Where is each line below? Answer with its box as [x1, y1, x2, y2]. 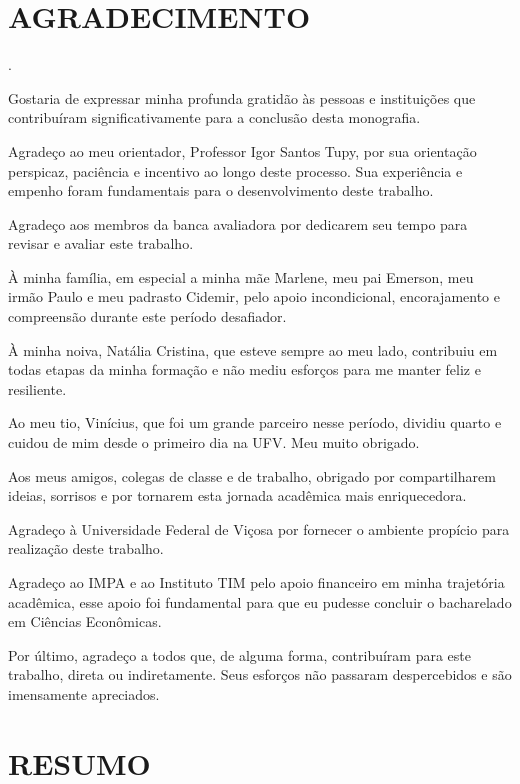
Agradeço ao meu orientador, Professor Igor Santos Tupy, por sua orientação [8, 140, 477, 161]
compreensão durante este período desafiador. [8, 306, 287, 327]
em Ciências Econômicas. [8, 611, 162, 632]
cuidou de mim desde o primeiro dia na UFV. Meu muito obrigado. [8, 432, 420, 453]
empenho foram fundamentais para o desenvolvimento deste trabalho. [8, 180, 434, 201]
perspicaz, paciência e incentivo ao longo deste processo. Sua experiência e [8, 160, 463, 181]
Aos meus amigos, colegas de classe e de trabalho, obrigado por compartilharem [8, 465, 496, 486]
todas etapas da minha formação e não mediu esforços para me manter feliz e [8, 359, 481, 380]
